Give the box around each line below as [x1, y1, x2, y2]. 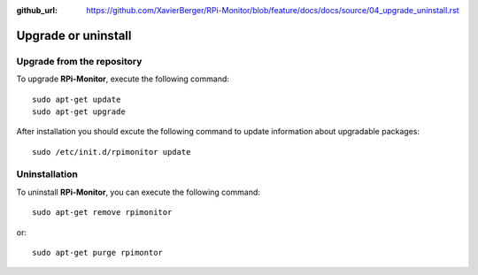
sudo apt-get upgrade [32, 106, 126, 117]
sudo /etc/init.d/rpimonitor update [32, 147, 191, 157]
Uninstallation [16, 168, 79, 180]
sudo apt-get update [32, 94, 121, 104]
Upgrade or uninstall [16, 27, 132, 43]
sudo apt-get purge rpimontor [32, 248, 164, 258]
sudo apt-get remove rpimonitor [32, 208, 173, 218]
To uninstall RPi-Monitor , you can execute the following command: [16, 187, 261, 197]
